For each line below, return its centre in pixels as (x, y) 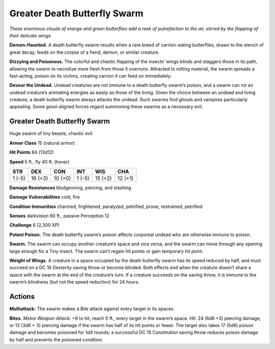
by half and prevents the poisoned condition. (57, 339)
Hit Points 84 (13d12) (32, 152)
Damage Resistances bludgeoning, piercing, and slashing (70, 188)
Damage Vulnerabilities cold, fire (45, 197)
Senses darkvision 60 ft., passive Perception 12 (59, 216)
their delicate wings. (31, 35)
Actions (22, 297)
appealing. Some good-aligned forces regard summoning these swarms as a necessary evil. (106, 107)
